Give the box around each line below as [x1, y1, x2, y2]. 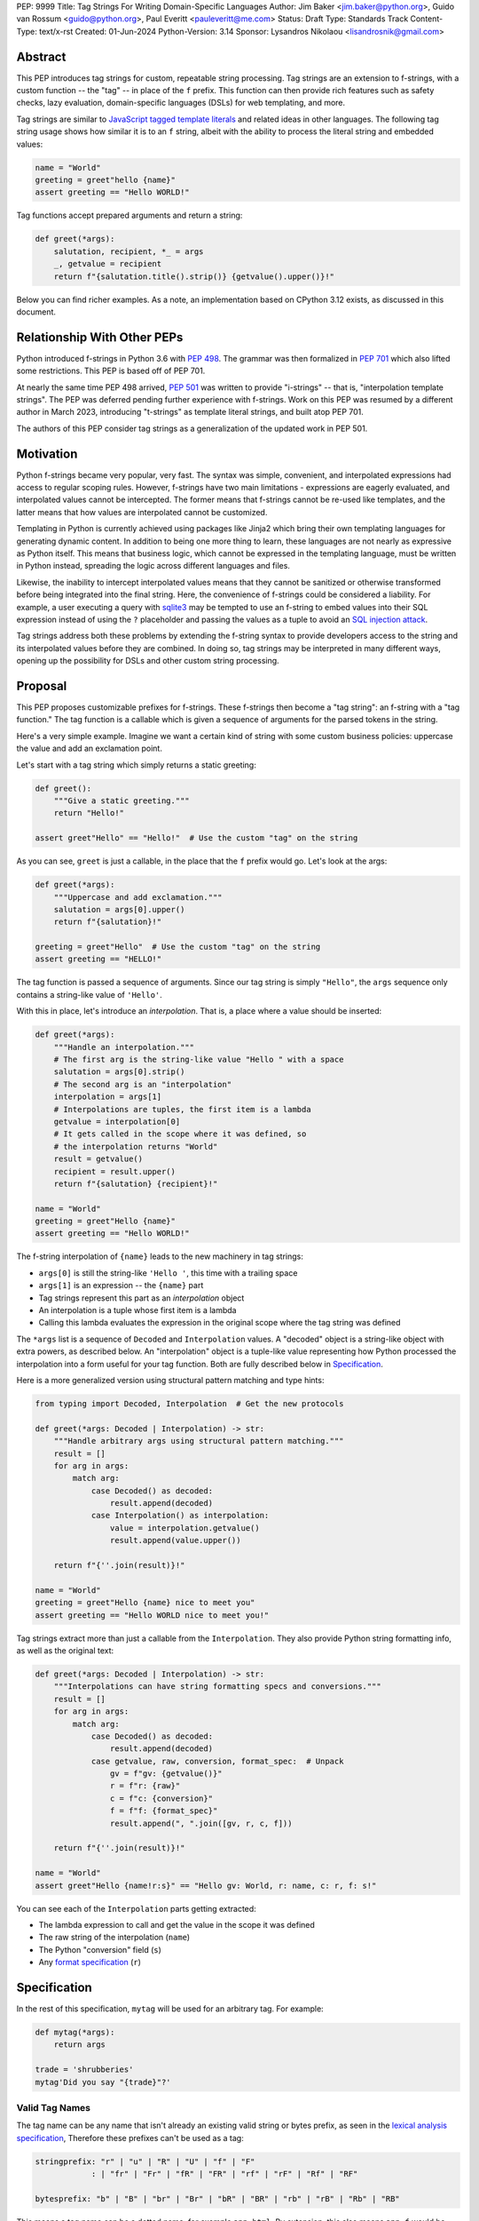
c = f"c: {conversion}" [109, 1793, 213, 1803]
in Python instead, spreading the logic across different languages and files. [16, 561, 290, 571]
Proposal [16, 678, 67, 693]
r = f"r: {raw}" [109, 1781, 181, 1791]
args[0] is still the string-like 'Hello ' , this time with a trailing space [38, 1267, 298, 1278]
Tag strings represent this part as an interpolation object [38, 1293, 245, 1303]
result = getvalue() [53, 1154, 144, 1164]
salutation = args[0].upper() [53, 904, 185, 914]
